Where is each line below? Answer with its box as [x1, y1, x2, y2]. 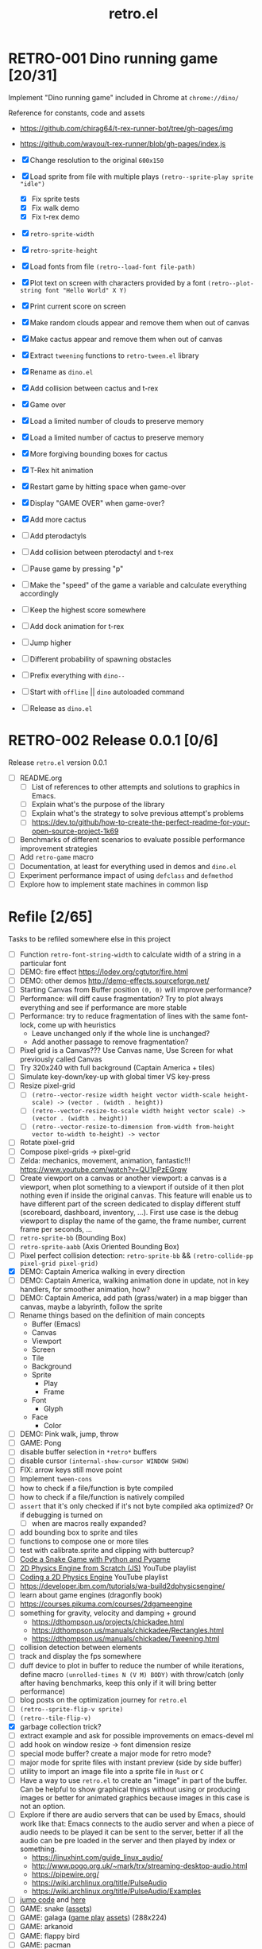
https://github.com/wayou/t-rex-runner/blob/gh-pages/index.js [19, 138, 226, 148]
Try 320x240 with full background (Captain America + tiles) [19, 1063, 215, 1073]
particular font [19, 958, 67, 968]
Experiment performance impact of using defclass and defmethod [19, 870, 233, 879]
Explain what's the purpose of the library [31, 800, 165, 809]
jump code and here [19, 1895, 86, 1904]
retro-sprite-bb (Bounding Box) [19, 1233, 127, 1242]
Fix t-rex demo [31, 212, 80, 222]
